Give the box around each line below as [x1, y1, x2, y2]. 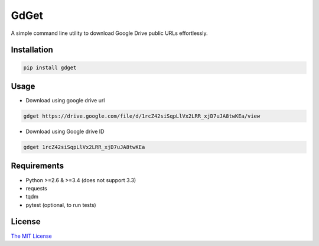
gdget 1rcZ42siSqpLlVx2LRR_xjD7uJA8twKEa [23, 144, 145, 150]
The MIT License [11, 232, 53, 239]
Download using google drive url [25, 97, 105, 104]
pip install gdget [23, 64, 77, 71]
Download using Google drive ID [25, 128, 105, 135]
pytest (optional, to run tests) [25, 201, 97, 208]
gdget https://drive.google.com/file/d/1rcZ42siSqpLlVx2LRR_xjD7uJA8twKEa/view [23, 113, 261, 119]
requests [25, 184, 47, 192]
